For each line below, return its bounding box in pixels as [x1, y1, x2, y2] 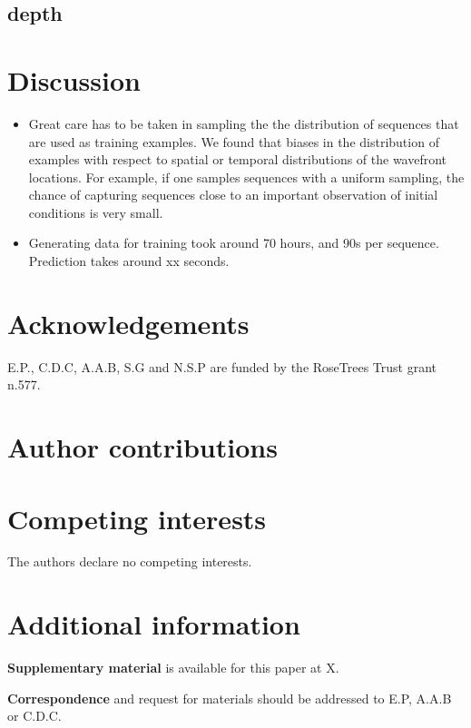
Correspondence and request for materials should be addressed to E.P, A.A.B [7, 688, 452, 707]
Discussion [7, 61, 141, 98]
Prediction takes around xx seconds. [28, 251, 230, 271]
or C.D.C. [7, 706, 62, 725]
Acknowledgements [7, 304, 250, 341]
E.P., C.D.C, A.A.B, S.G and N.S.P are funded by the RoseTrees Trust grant [7, 357, 437, 376]
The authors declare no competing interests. [7, 552, 252, 571]
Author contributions [7, 428, 278, 466]
